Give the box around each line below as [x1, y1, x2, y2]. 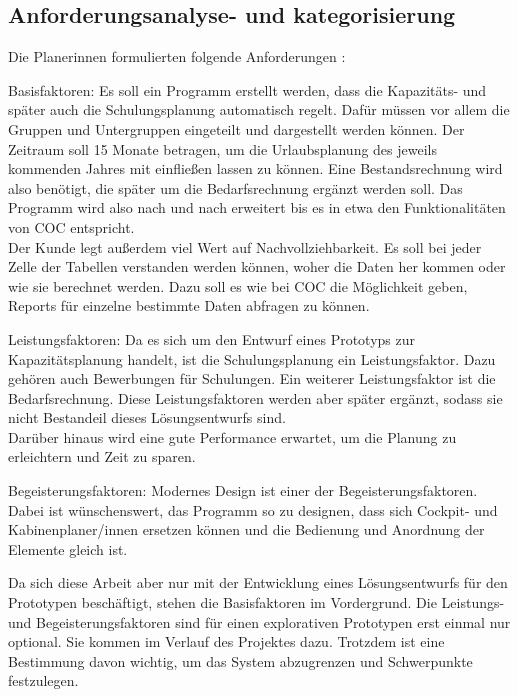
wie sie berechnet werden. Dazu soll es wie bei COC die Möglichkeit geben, [8, 275, 468, 296]
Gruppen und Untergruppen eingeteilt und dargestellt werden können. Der [8, 118, 465, 139]
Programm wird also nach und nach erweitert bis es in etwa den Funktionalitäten [8, 197, 506, 218]
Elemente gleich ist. [8, 538, 128, 559]
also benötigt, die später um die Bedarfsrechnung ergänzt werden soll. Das [8, 177, 463, 198]
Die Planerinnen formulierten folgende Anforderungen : [8, 46, 346, 67]
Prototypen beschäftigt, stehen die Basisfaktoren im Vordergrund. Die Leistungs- [8, 592, 505, 613]
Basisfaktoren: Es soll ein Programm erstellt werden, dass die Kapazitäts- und [8, 79, 487, 100]
